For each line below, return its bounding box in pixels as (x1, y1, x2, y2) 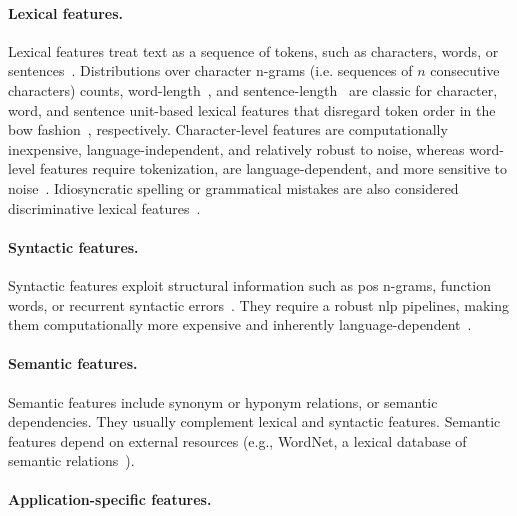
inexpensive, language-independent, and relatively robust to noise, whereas (8, 138, 465, 159)
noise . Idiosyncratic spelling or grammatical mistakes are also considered (8, 177, 459, 198)
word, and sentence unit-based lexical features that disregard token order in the (8, 99, 496, 120)
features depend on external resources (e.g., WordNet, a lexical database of (8, 430, 467, 451)
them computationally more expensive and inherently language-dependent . (8, 314, 472, 335)
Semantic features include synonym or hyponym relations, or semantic (8, 391, 438, 412)
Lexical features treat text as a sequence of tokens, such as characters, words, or (8, 40, 499, 61)
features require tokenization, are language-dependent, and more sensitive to (39, 158, 507, 179)
